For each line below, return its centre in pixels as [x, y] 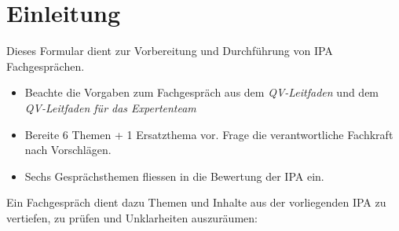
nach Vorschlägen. [68, 150]
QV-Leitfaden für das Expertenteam [110, 107]
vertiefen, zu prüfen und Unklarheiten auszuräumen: [132, 217]
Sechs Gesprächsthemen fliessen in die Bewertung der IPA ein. [174, 176]
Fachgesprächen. [46, 66]
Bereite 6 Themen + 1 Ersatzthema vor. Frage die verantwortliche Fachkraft [209, 134]
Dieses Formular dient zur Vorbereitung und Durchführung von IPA [170, 51]
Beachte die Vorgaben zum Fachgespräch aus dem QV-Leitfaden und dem [202, 92]
